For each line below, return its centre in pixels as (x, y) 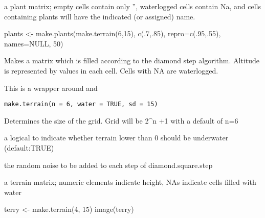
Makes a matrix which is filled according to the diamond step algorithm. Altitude (132, 60)
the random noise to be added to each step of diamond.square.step (108, 165)
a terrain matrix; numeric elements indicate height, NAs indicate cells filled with (130, 182)
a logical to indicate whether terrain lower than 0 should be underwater (116, 138)
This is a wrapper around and (51, 88)
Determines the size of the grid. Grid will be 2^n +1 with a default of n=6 (121, 120)
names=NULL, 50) (34, 43)
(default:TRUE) (29, 148)
